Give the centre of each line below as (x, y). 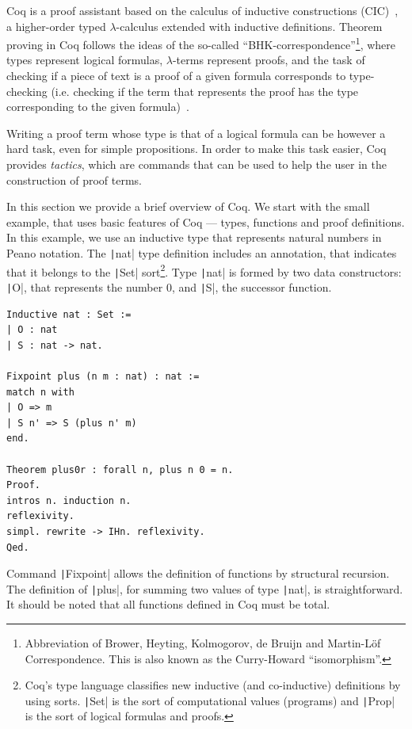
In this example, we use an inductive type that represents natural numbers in (194, 237)
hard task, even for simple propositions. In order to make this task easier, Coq (196, 149)
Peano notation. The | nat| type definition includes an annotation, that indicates (202, 252)
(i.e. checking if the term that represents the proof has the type (205, 91)
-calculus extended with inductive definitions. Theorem (249, 26)
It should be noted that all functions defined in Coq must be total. (168, 604)
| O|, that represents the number (85, 286)
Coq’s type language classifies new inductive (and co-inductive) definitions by (213, 685)
